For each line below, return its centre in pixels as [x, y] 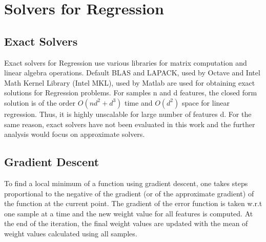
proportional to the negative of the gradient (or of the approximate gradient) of [129, 193]
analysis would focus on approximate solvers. [75, 134]
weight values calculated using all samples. [71, 233]
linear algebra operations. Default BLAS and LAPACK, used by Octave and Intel [132, 73]
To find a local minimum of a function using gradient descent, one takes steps [126, 183]
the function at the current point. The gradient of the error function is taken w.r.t [133, 203]
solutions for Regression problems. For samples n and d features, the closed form [131, 93]
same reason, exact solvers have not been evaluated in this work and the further [130, 124]
